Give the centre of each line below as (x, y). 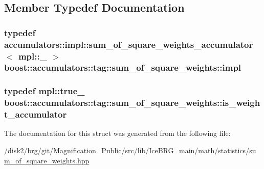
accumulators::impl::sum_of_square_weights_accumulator (129, 44)
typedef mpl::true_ (45, 91)
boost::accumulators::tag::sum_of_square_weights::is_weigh (132, 103)
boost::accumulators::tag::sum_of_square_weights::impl (123, 67)
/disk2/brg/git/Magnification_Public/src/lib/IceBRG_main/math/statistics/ (127, 150)
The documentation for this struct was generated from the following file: (117, 133)
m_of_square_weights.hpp (47, 160)
